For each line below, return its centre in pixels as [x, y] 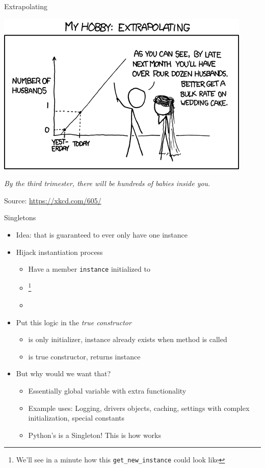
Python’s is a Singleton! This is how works [95, 435]
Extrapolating [26, 6]
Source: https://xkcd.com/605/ [53, 200]
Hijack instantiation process [59, 252]
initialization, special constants [76, 418]
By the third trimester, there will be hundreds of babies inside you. [107, 183]
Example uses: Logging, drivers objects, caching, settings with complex [139, 408]
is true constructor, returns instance [84, 356]
